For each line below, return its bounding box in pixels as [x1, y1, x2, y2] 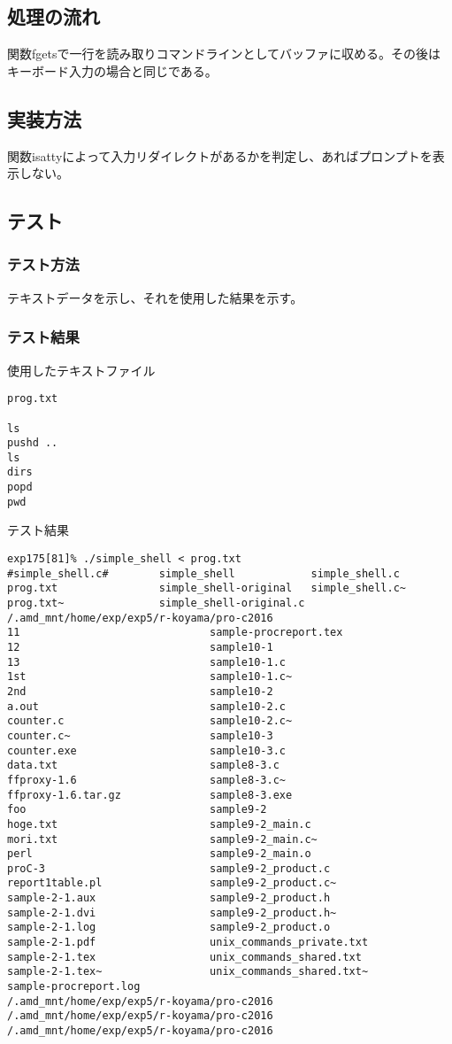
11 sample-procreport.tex [7, 626, 343, 639]
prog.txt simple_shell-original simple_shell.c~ [7, 582, 407, 595]
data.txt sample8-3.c [7, 759, 280, 772]
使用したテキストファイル [7, 360, 156, 379]
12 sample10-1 [7, 640, 273, 653]
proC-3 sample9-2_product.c [7, 862, 331, 875]
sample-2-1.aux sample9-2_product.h [7, 892, 331, 905]
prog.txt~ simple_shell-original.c [7, 597, 305, 609]
